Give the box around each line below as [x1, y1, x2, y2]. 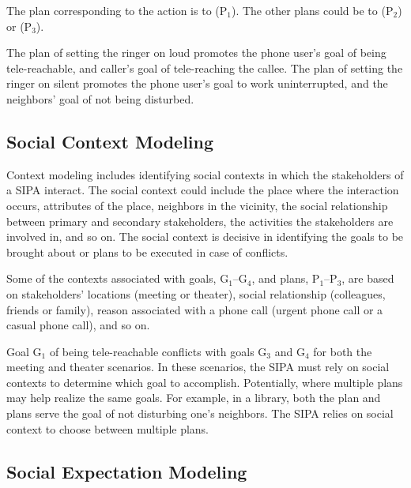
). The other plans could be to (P [231, 2, 394, 18]
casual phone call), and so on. [6, 317, 150, 333]
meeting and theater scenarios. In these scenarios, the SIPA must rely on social [6, 358, 390, 375]
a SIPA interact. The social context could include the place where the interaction [6, 182, 399, 198]
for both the [313, 343, 372, 359]
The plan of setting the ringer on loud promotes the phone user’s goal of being [6, 44, 386, 61]
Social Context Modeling [6, 129, 214, 153]
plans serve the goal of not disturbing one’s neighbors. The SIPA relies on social [6, 405, 394, 422]
